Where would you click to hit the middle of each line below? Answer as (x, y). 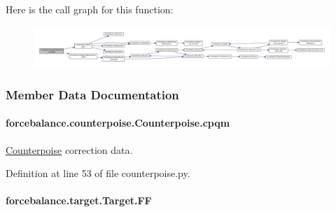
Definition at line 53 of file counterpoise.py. (98, 173)
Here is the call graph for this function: (90, 9)
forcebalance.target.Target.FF (79, 200)
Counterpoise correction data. (69, 149)
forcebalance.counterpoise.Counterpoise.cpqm (118, 123)
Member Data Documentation (92, 94)
